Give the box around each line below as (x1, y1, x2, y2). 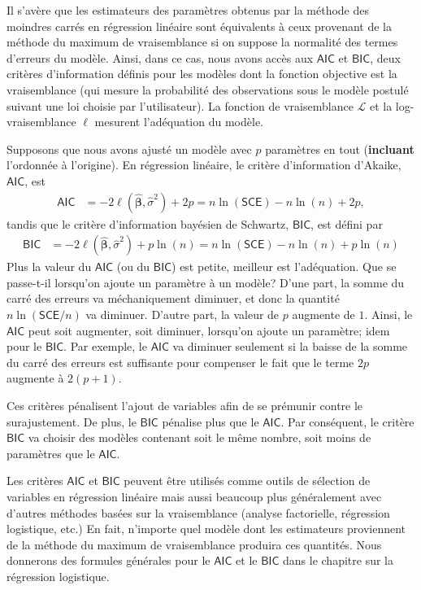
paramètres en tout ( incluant (265, 140, 414, 157)
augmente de (292, 305, 355, 322)
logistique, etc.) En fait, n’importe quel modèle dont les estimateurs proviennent (7, 520, 406, 537)
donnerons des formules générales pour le (7, 552, 210, 569)
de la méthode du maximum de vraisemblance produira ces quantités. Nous (7, 535, 382, 553)
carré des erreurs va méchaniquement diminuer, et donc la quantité (7, 290, 340, 307)
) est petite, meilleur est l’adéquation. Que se (171, 258, 397, 275)
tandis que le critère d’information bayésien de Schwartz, (7, 215, 289, 232)
